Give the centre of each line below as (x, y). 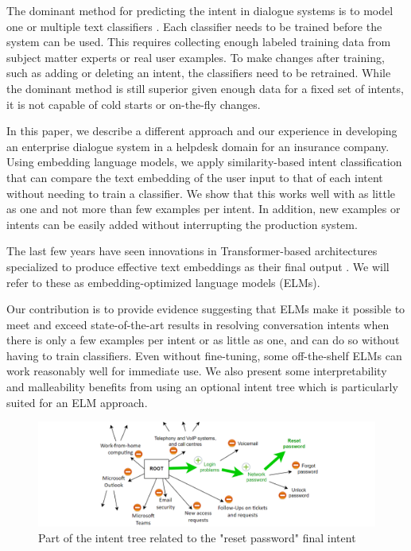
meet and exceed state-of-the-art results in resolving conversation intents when (198, 324)
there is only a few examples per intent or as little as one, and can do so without (203, 340)
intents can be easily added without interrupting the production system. (182, 224)
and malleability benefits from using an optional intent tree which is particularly (202, 387)
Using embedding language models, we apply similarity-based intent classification (204, 162)
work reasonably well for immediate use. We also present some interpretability (197, 371)
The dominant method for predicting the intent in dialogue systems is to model (200, 10)
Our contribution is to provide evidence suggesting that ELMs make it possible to (206, 309)
